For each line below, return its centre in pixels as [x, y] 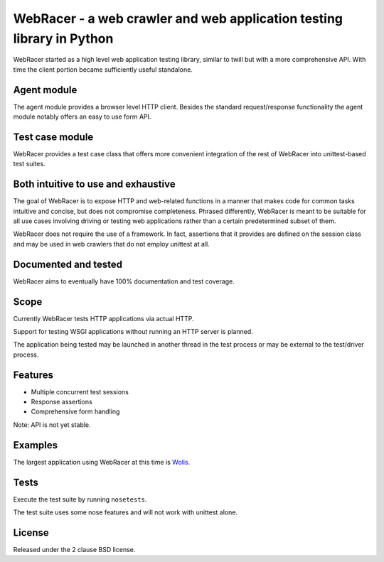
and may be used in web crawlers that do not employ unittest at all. [111, 244]
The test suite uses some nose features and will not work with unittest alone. [126, 512]
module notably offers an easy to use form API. [82, 117]
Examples [36, 445]
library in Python [63, 38]
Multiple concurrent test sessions [80, 391]
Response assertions [62, 402]
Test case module [53, 137]
